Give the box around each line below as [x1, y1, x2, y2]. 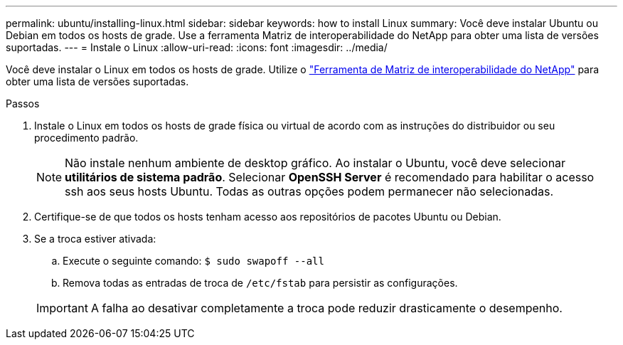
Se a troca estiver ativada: [34, 233, 156, 245]
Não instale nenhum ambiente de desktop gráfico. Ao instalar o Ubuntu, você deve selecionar [65, 156, 566, 170]
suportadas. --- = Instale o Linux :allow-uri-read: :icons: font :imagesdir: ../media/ [6, 41, 388, 53]
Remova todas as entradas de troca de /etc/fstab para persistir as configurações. [63, 277, 458, 289]
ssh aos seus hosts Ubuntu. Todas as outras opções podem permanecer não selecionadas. [65, 184, 554, 198]
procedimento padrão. [34, 132, 139, 144]
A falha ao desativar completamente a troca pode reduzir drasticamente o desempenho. [90, 301, 563, 315]
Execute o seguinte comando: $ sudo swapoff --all [63, 255, 324, 267]
